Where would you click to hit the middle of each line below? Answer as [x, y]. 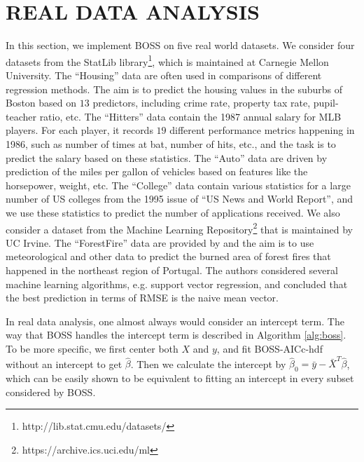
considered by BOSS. [51, 392]
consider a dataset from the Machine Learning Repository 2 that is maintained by [179, 228]
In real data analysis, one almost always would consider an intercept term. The [175, 321]
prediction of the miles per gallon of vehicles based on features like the [157, 171]
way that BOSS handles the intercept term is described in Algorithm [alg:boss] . [176, 335]
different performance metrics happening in [262, 130]
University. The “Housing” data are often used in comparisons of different [164, 75]
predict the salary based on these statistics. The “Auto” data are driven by [167, 157]
